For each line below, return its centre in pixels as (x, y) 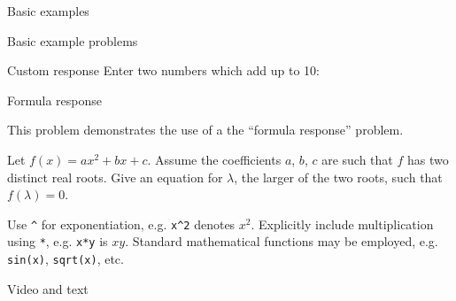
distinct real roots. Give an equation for (115, 177)
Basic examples (48, 11)
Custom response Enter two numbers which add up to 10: (163, 70)
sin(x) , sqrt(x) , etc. (66, 259)
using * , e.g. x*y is (58, 241)
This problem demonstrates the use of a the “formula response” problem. (205, 130)
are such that (357, 159)
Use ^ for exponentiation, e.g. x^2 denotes (121, 224)
